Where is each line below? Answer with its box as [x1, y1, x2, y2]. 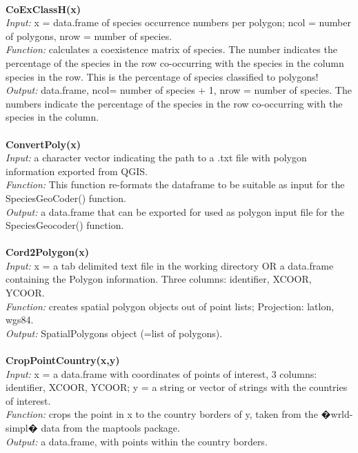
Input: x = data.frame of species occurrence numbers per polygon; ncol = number [6, 15, 351, 30]
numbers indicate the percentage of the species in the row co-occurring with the [6, 96, 343, 110]
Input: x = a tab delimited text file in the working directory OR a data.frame [6, 258, 334, 272]
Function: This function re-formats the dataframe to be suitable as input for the [6, 177, 345, 192]
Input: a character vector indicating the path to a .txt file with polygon [6, 150, 307, 165]
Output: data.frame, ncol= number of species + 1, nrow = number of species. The [6, 83, 352, 97]
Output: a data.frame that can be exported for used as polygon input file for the [6, 204, 344, 219]
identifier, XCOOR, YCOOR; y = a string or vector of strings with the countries [6, 380, 348, 394]
